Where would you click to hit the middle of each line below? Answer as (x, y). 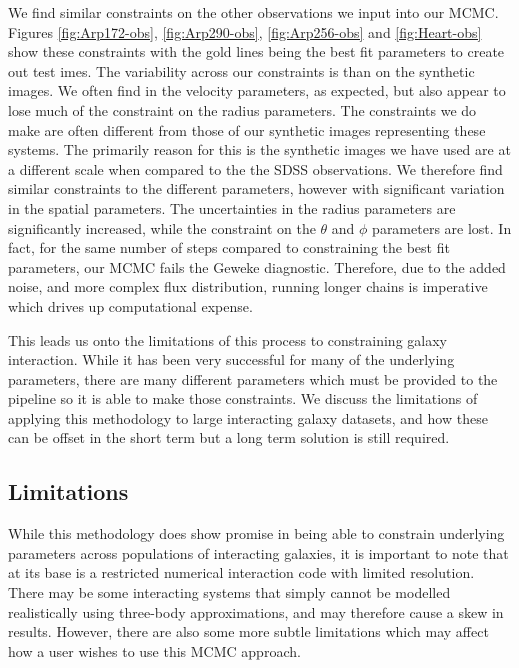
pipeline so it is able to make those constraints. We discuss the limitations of (243, 398)
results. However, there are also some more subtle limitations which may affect (248, 631)
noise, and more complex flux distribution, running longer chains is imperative (248, 286)
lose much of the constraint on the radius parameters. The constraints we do (242, 109)
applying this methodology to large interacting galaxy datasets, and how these (248, 417)
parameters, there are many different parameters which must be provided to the (253, 378)
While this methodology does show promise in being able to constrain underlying (256, 533)
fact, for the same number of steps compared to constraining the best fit (229, 247)
